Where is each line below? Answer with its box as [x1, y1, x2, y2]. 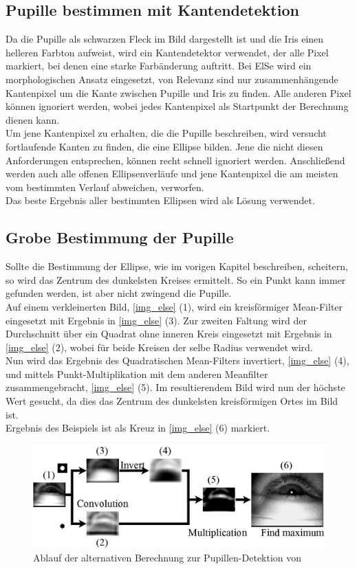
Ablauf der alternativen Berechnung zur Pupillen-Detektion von [33, 550, 302, 564]
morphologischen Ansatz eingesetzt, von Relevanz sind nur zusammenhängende [6, 71, 338, 86]
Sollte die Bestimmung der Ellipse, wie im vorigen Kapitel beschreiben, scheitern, [6, 259, 348, 274]
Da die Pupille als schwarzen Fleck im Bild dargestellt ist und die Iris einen [6, 32, 324, 46]
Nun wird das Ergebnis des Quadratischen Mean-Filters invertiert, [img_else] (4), [6, 353, 349, 368]
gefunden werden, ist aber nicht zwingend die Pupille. [6, 286, 232, 300]
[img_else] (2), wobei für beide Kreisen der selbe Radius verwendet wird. [6, 339, 313, 354]
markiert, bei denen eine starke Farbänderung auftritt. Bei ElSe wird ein [6, 58, 312, 73]
